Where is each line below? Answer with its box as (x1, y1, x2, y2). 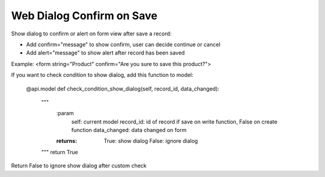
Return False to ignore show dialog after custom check (11, 162, 147, 169)
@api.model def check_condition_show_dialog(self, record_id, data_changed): (26, 85, 220, 92)
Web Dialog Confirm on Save (11, 9, 158, 22)
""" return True (41, 148, 78, 155)
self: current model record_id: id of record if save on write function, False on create (71, 118, 278, 125)
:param (56, 110, 74, 117)
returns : (56, 137, 78, 145)
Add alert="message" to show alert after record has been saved (26, 49, 185, 56)
